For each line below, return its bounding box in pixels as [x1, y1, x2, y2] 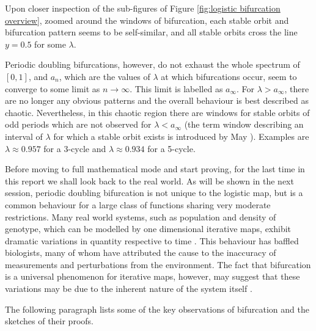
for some [34, 37, 66, 50]
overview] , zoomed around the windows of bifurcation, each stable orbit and [5, 13, 289, 26]
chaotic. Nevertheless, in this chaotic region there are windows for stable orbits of [5, 106, 310, 118]
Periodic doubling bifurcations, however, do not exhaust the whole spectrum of [5, 58, 300, 71]
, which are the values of [59, 70, 150, 82]
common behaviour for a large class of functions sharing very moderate [5, 198, 271, 211]
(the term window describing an [184, 118, 304, 131]
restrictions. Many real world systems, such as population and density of [5, 210, 276, 223]
